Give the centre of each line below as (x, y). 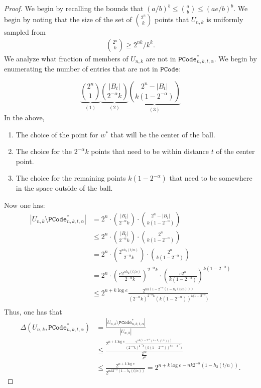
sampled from (25, 32)
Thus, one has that (33, 311)
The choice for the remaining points (71, 178)
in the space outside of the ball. (64, 188)
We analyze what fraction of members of (66, 58)
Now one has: (25, 205)
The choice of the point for (57, 134)
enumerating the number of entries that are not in (81, 69)
